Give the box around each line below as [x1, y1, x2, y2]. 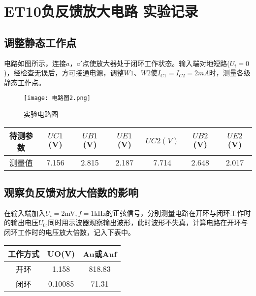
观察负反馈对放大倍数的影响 [4, 185, 138, 199]
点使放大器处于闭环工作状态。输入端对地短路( [82, 58, 230, 68]
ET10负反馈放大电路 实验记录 [4, 1, 198, 21]
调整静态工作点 [4, 34, 76, 50]
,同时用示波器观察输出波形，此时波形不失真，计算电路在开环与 [46, 217, 248, 228]
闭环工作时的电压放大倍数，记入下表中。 [4, 227, 135, 237]
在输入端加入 [4, 207, 45, 218]
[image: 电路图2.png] [24, 95, 91, 102]
